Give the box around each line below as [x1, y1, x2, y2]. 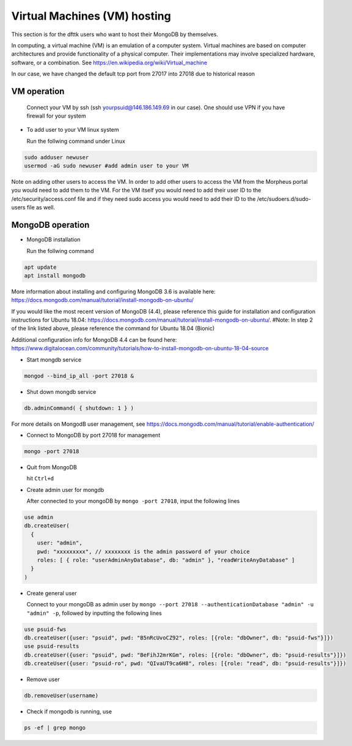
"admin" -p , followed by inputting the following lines [26, 609, 162, 617]
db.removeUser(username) [24, 692, 99, 699]
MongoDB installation [26, 236, 81, 243]
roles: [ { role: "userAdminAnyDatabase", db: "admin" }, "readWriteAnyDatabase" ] [37, 557, 295, 563]
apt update [24, 263, 57, 271]
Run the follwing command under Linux [26, 137, 125, 145]
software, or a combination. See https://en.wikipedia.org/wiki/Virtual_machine [11, 59, 208, 66]
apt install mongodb [24, 272, 86, 279]
